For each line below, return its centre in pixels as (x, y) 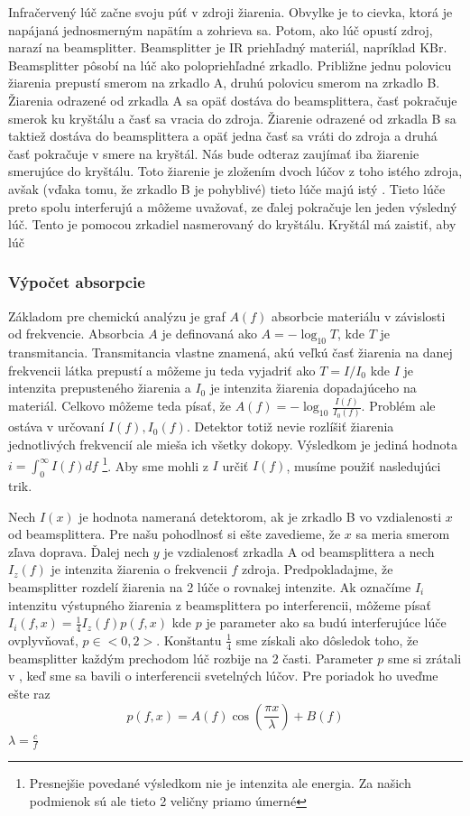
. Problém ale (398, 406)
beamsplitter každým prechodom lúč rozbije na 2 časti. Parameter (191, 658)
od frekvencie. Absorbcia (76, 334)
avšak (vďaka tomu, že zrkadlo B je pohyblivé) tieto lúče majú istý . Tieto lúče (227, 188)
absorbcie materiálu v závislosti (358, 315)
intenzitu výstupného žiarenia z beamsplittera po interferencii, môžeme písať (220, 604)
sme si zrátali (424, 658)
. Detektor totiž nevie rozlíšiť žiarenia (290, 427)
